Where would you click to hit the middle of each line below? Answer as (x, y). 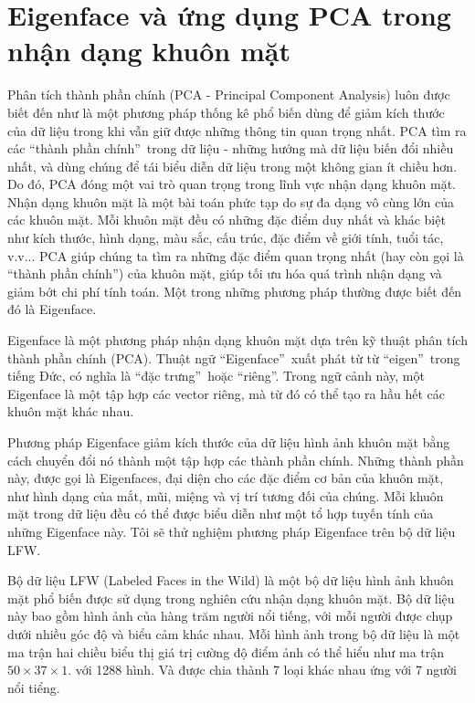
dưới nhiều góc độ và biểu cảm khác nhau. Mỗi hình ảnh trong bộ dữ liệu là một (234, 633)
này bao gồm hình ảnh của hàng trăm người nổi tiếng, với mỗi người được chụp (230, 616)
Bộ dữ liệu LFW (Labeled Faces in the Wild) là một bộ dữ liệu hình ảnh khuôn (231, 580)
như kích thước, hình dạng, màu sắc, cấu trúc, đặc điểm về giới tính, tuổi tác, (226, 238)
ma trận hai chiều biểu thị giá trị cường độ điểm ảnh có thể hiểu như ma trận (226, 651)
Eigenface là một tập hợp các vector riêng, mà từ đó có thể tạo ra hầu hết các (226, 393)
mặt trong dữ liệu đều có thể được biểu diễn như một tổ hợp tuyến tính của (221, 514)
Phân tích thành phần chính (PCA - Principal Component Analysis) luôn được (229, 94)
